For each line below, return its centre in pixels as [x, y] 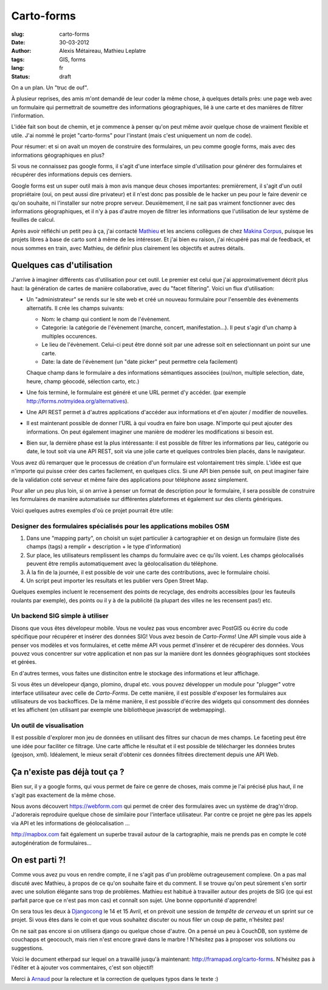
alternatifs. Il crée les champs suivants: [75, 308]
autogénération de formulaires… [52, 843]
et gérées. [24, 662]
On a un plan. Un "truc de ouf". [50, 87]
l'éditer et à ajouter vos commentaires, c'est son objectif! [83, 968]
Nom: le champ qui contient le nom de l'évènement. [106, 319]
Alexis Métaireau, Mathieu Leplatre [103, 51]
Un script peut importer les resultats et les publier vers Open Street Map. [118, 581]
